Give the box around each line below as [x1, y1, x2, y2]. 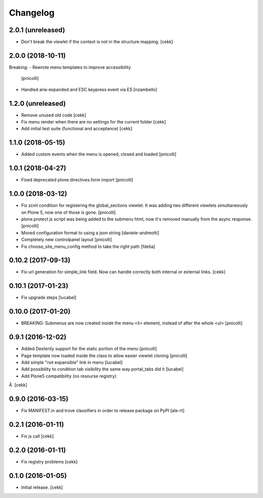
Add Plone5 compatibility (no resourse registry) [21, 373, 117, 379]
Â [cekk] [9, 382, 28, 388]
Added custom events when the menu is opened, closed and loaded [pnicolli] [21, 151, 177, 157]
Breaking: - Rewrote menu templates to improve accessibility [9, 64, 131, 70]
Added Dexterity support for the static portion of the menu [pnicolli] [21, 346, 157, 352]
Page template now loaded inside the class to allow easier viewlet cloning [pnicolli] [21, 353, 188, 359]
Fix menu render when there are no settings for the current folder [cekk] [21, 119, 166, 125]
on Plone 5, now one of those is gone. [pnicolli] [21, 209, 116, 215]
